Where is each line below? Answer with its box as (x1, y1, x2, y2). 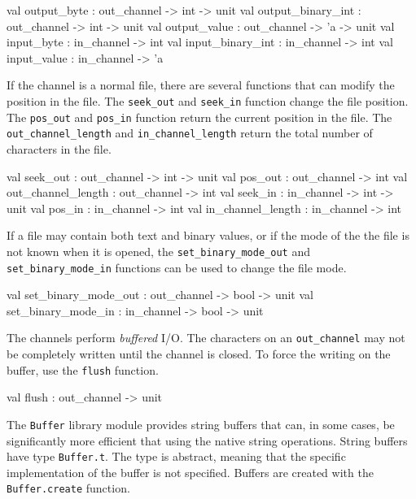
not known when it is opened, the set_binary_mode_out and (7, 242, 310, 259)
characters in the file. (7, 140, 112, 157)
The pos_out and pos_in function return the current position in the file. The (7, 108, 392, 125)
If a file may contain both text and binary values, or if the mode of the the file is (7, 227, 409, 244)
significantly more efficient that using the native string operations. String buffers (7, 432, 408, 449)
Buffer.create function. (7, 479, 130, 497)
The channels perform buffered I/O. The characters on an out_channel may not (7, 329, 405, 346)
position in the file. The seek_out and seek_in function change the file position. (7, 92, 409, 109)
